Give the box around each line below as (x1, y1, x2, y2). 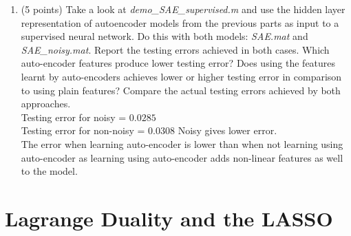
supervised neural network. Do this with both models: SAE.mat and (21, 29, 308, 43)
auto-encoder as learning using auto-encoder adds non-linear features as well (21, 150, 343, 164)
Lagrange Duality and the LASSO (5, 204, 333, 232)
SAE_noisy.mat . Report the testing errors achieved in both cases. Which (21, 42, 330, 56)
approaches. (21, 96, 71, 111)
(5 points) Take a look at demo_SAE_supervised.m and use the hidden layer (21, 2, 345, 16)
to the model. (21, 164, 78, 178)
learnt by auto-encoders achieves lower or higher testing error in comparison (21, 69, 342, 83)
